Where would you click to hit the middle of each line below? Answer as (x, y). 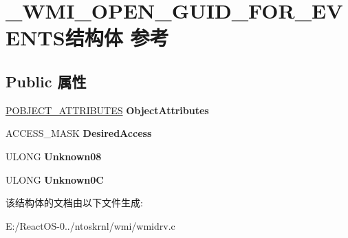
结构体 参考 (117, 37)
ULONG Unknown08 (54, 156)
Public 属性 (46, 81)
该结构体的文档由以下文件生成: (74, 203)
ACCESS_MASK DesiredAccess (79, 133)
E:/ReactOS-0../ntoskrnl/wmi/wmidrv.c (90, 225)
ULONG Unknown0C (55, 179)
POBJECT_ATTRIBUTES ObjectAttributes (107, 110)
